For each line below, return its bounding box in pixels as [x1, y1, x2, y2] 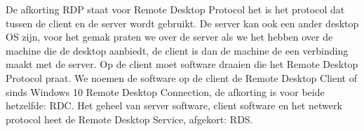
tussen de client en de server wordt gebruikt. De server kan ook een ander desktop [6, 15, 359, 30]
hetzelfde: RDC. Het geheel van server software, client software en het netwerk [6, 98, 342, 113]
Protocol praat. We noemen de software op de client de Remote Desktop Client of [6, 70, 357, 85]
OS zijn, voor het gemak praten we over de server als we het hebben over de [6, 29, 333, 44]
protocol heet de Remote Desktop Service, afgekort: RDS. [6, 111, 253, 126]
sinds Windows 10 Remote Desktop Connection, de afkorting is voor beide [6, 84, 325, 99]
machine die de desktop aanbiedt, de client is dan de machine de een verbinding [6, 43, 349, 57]
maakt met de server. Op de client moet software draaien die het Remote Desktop [6, 57, 358, 71]
